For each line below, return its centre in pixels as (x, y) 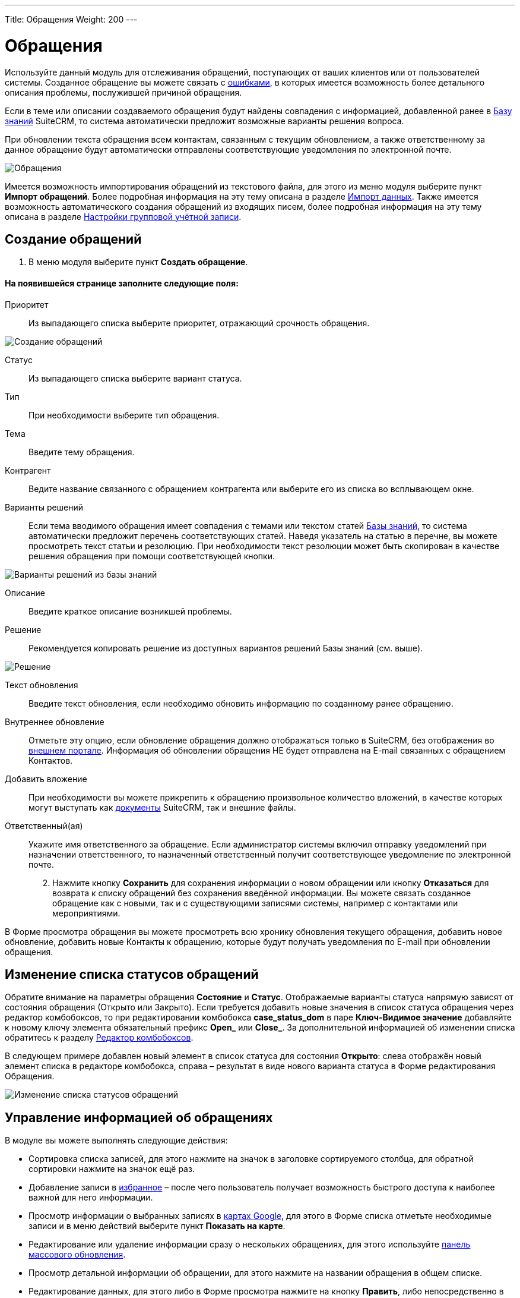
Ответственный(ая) (44, 826)
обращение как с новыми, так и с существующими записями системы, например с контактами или (255, 903)
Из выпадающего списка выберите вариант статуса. (135, 378)
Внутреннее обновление (55, 722)
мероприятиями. (86, 913)
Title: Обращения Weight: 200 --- (71, 19)
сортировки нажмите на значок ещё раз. (112, 1169)
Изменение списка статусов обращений (132, 974)
